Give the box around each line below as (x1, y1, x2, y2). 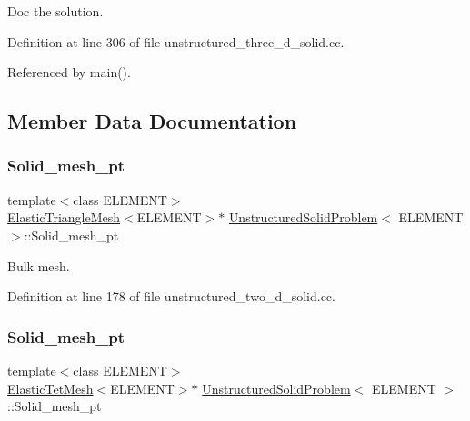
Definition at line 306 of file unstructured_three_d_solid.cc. (7, 32, 345, 51)
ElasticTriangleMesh (7, 208, 121, 227)
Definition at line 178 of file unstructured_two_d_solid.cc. (7, 287, 335, 306)
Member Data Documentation (7, 107, 297, 135)
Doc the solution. (7, 2, 104, 20)
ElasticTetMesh (7, 378, 94, 397)
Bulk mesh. (7, 256, 70, 275)
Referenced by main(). (7, 63, 131, 82)
